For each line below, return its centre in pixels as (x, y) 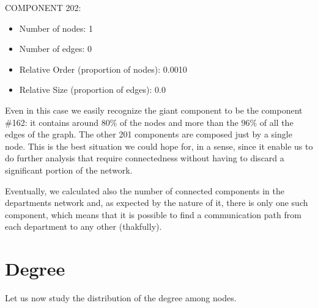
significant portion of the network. (69, 170)
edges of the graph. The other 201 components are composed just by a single (149, 134)
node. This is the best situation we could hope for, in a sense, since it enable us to (159, 146)
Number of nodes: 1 (56, 28)
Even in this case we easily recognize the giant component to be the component (154, 110)
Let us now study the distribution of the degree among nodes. (121, 298)
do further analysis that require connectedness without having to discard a (145, 158)
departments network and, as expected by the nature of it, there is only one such (157, 203)
